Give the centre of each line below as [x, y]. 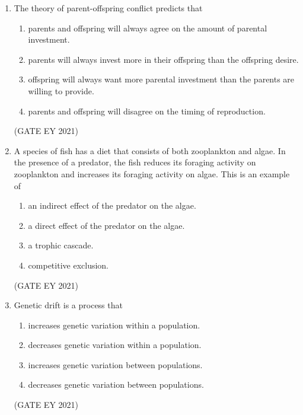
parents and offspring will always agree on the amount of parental [148, 28]
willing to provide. [61, 90]
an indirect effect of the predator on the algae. [112, 205]
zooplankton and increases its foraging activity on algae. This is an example [152, 173]
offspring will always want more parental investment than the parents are [161, 79]
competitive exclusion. [68, 265]
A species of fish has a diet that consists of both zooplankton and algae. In [150, 150]
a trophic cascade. [61, 245]
